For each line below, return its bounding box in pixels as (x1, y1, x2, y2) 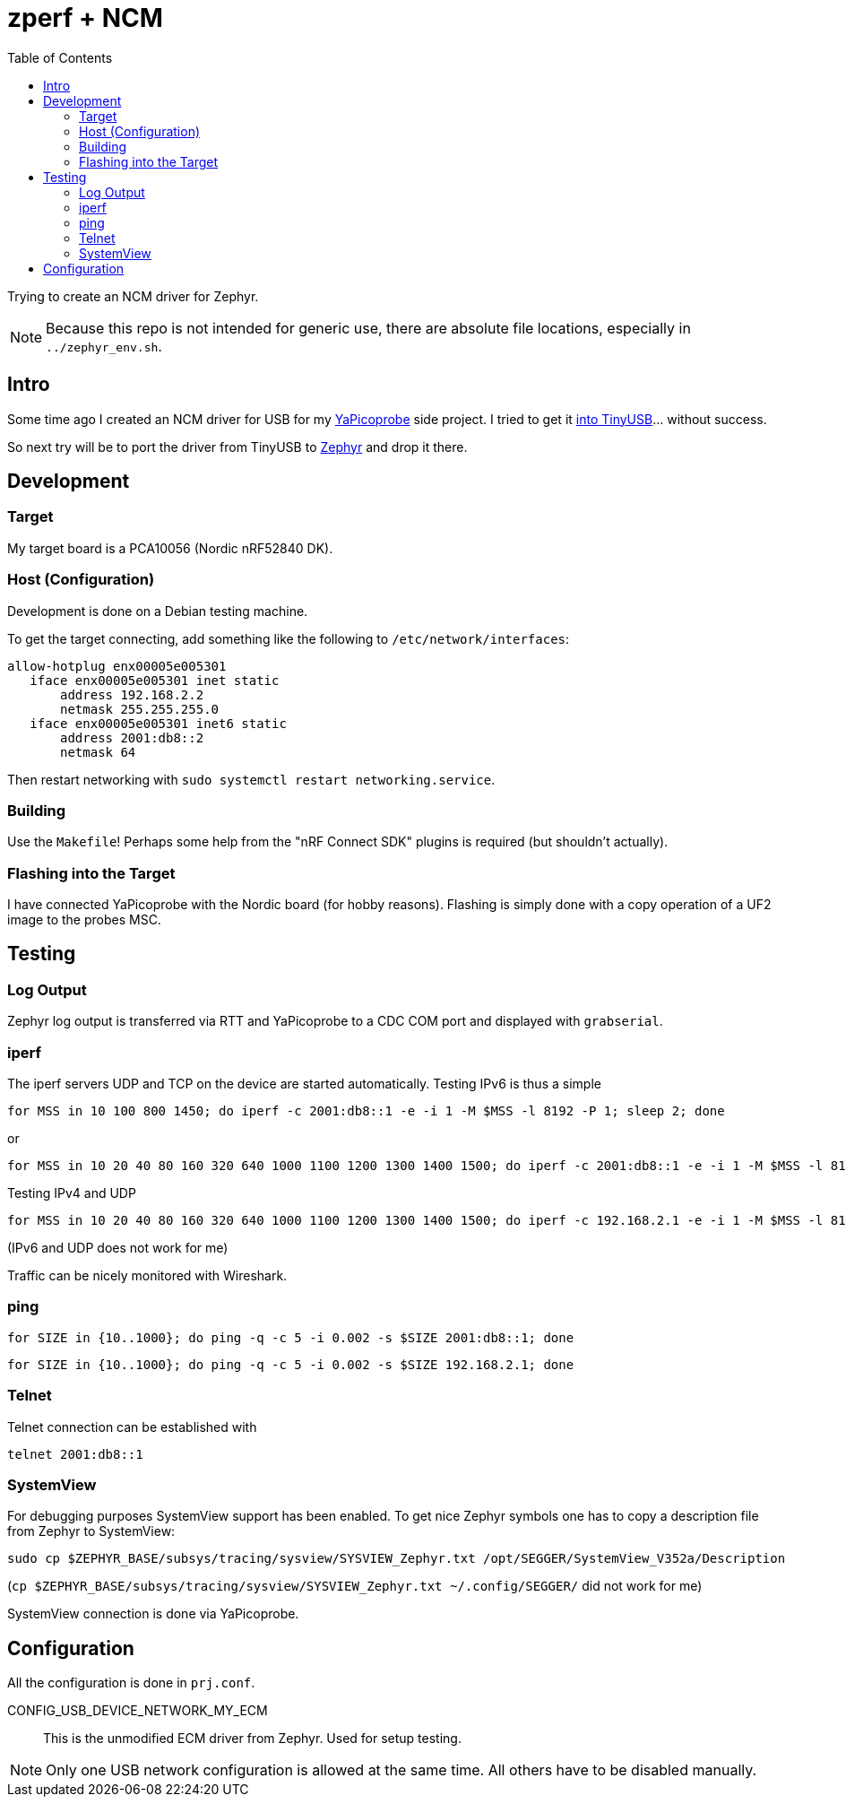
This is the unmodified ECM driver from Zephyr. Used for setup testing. (43, 1730, 462, 1747)
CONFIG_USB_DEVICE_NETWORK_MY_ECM (7, 1703, 268, 1719)
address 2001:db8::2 (60, 730, 204, 745)
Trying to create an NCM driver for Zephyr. (7, 288, 259, 304)
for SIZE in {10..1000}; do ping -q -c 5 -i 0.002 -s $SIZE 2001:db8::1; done (7, 1330, 574, 1345)
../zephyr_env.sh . (46, 336, 162, 355)
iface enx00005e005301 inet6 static (30, 716, 287, 731)
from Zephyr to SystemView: (7, 1523, 176, 1539)
